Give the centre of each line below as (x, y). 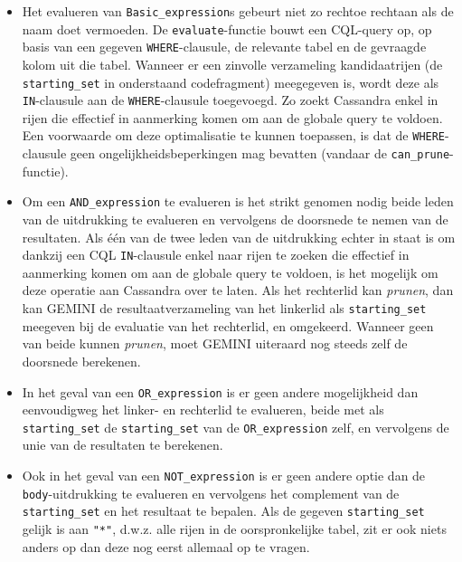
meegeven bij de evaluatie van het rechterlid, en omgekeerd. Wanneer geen (228, 325)
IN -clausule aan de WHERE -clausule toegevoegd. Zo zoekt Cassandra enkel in (230, 100)
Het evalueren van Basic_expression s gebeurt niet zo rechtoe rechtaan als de (238, 11)
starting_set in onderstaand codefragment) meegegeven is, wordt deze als (231, 82)
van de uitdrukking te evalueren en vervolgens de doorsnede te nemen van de (235, 219)
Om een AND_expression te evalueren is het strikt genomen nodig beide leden (238, 201)
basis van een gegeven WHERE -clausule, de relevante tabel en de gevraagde (224, 47)
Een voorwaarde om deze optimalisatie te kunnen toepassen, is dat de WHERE (234, 135)
